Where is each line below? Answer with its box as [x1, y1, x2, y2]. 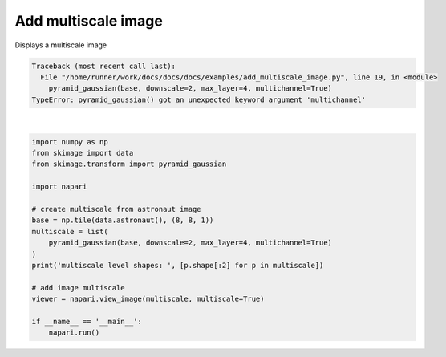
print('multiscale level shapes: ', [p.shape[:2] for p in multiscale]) [31, 261, 324, 270]
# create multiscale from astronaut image [31, 205, 201, 214]
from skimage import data [31, 148, 134, 158]
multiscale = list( [31, 227, 108, 236]
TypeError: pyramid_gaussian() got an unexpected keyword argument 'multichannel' [31, 95, 367, 104]
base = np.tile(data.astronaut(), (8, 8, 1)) [31, 216, 214, 225]
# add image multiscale [31, 283, 126, 292]
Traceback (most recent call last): [31, 61, 176, 71]
